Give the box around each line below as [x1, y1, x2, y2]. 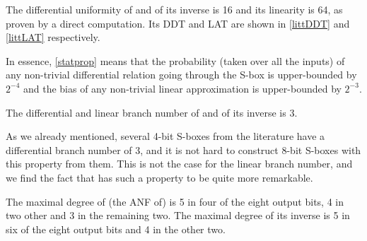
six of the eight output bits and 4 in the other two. [6, 221, 226, 236]
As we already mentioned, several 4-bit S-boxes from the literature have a [6, 129, 325, 143]
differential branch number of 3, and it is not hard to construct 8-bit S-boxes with [6, 142, 361, 157]
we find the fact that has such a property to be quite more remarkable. [6, 170, 313, 184]
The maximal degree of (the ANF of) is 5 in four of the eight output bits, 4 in [6, 194, 344, 208]
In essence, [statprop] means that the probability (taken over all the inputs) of [6, 53, 345, 68]
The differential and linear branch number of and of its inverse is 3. [6, 105, 298, 119]
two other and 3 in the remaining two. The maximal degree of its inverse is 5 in [6, 208, 350, 223]
